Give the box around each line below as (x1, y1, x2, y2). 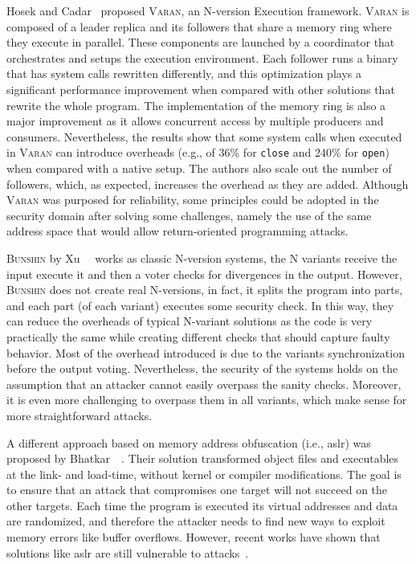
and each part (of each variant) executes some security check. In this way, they (6, 296, 394, 313)
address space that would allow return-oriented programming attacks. (6, 223, 349, 239)
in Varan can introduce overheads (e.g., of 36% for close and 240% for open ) (6, 144, 389, 161)
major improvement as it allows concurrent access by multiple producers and (6, 112, 384, 129)
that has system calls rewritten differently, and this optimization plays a (6, 65, 361, 82)
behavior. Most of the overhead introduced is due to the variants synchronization (6, 344, 405, 361)
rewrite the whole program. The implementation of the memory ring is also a (6, 96, 386, 113)
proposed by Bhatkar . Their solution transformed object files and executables (6, 450, 399, 467)
